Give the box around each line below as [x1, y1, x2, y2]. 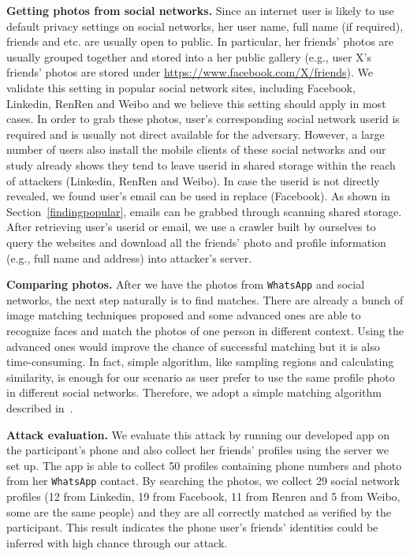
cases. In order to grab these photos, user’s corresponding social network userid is [6, 110, 400, 127]
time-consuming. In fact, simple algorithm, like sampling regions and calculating [6, 353, 394, 370]
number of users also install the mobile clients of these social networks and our [6, 141, 386, 158]
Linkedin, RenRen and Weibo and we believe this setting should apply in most [6, 95, 386, 111]
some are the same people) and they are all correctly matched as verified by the [6, 503, 392, 520]
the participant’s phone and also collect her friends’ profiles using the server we [6, 442, 389, 458]
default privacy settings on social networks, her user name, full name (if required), [6, 17, 404, 34]
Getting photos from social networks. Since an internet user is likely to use [6, 2, 394, 18]
